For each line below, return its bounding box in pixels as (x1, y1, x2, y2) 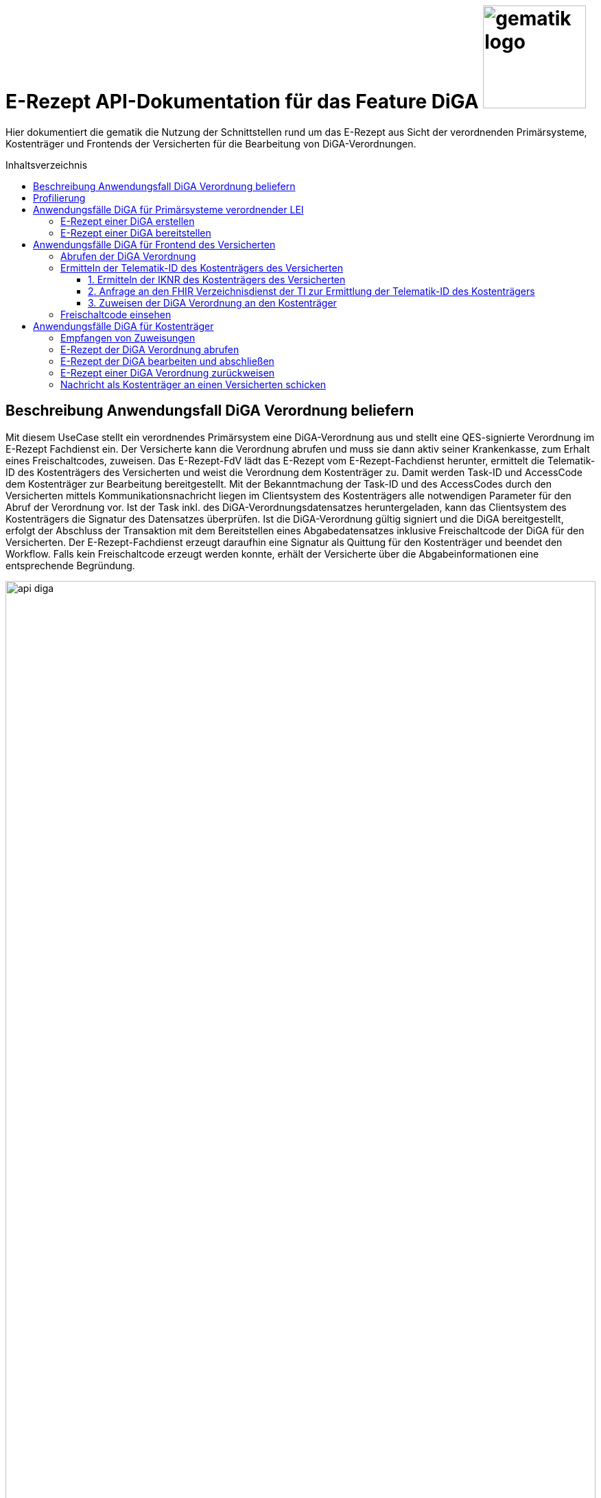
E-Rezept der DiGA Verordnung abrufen (60, 343, 239, 355)
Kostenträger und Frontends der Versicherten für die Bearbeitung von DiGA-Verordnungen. (5, 137, 416, 150)
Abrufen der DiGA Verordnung (60, 250, 196, 262)
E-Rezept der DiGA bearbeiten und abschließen (60, 355, 274, 367)
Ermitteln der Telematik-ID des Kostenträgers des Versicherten (60, 261, 343, 274)
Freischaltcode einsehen (60, 308, 172, 320)
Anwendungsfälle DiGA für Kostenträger (33, 320, 214, 332)
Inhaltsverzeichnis (5, 158, 88, 171)
